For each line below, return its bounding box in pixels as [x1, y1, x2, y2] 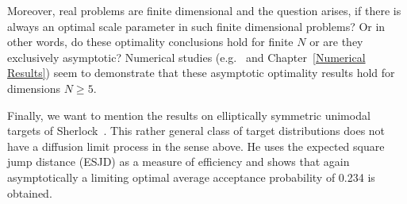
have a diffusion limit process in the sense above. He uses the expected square [7, 137, 385, 154]
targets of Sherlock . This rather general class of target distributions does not [7, 122, 386, 139]
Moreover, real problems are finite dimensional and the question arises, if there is [7, 2, 401, 18]
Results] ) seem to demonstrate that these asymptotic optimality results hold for [7, 64, 395, 81]
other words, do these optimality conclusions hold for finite [7, 33, 294, 50]
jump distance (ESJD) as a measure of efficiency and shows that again [7, 153, 350, 170]
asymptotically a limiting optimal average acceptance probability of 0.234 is [7, 168, 375, 185]
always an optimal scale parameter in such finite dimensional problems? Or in [7, 17, 386, 34]
